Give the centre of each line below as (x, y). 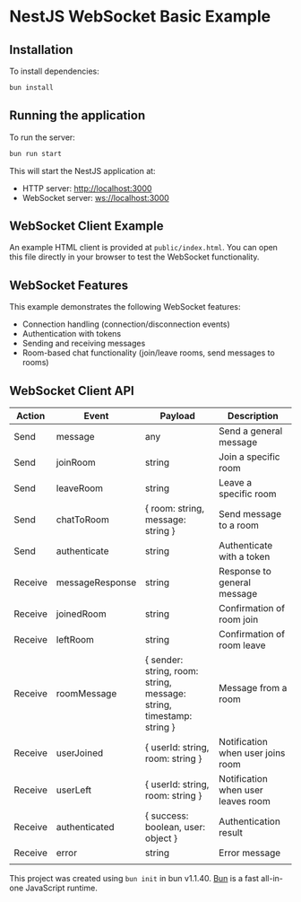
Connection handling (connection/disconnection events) (126, 324)
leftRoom (75, 639)
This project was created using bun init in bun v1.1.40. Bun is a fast (134, 878)
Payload (177, 416)
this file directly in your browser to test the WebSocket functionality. (134, 257)
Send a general (251, 431)
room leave (242, 645)
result (231, 832)
